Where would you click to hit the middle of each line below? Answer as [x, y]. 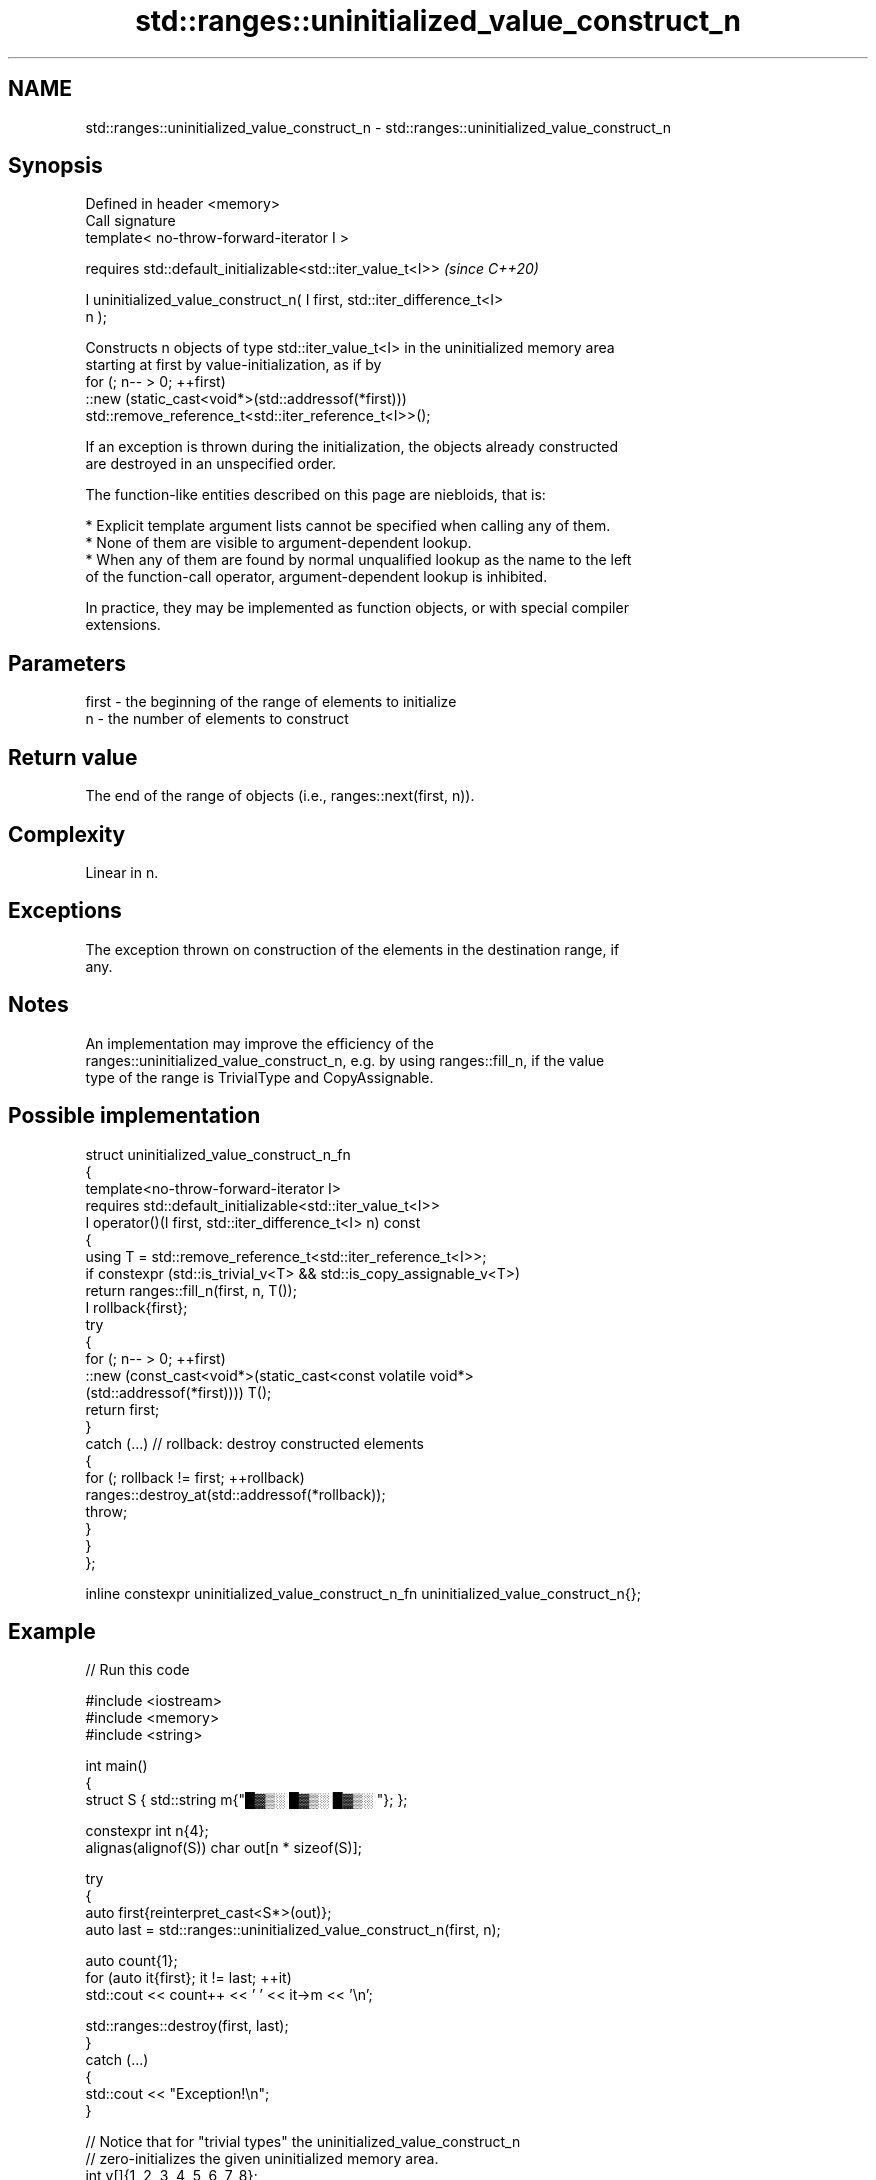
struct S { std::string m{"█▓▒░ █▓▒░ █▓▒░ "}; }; [246, 1800]
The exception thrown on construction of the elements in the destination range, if [352, 949]
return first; [122, 1409]
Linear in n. [122, 872]
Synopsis [55, 166]
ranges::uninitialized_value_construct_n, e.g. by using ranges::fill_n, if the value [345, 1060]
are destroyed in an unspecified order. [211, 464]
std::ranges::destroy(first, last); [187, 2026]
